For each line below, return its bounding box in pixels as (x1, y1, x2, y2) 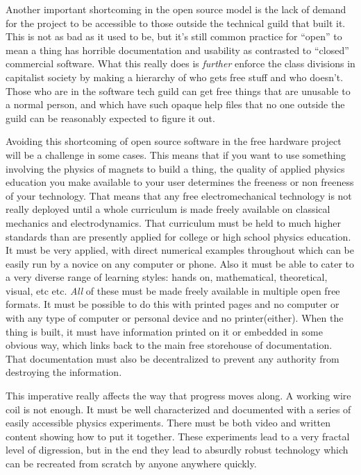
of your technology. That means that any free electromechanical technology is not (6, 188, 352, 202)
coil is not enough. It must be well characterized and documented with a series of (6, 401, 351, 416)
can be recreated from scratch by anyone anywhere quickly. (6, 456, 257, 470)
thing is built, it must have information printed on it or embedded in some (6, 324, 323, 338)
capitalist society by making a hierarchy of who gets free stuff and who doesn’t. (6, 69, 344, 84)
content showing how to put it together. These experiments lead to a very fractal (6, 429, 350, 443)
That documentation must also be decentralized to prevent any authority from (6, 351, 339, 365)
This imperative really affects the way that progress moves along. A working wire (6, 388, 351, 403)
